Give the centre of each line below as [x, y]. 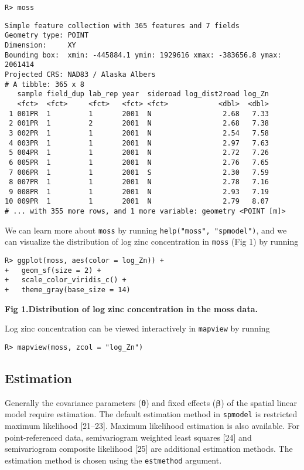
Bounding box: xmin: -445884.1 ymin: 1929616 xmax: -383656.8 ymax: [143, 55]
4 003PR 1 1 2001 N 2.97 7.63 [139, 143]
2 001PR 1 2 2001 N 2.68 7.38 [139, 124]
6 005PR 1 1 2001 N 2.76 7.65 [139, 162]
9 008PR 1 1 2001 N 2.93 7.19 [139, 192]
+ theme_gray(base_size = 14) [68, 290]
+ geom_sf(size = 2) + [53, 270]
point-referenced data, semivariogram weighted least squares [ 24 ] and [128, 437]
